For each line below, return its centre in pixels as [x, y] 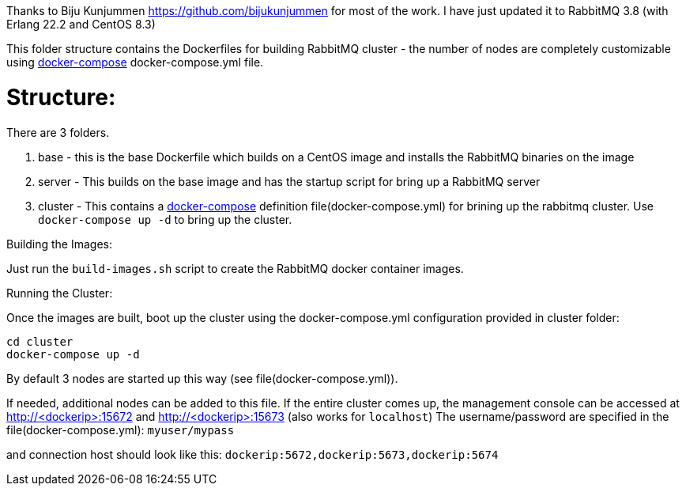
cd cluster [40, 341]
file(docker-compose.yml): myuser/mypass [121, 430]
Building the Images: [59, 244]
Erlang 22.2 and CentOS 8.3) [81, 24]
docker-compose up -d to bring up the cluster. [165, 219]
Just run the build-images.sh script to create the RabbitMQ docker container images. [235, 268]
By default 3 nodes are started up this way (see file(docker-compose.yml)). [202, 378]
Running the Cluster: [60, 293]
